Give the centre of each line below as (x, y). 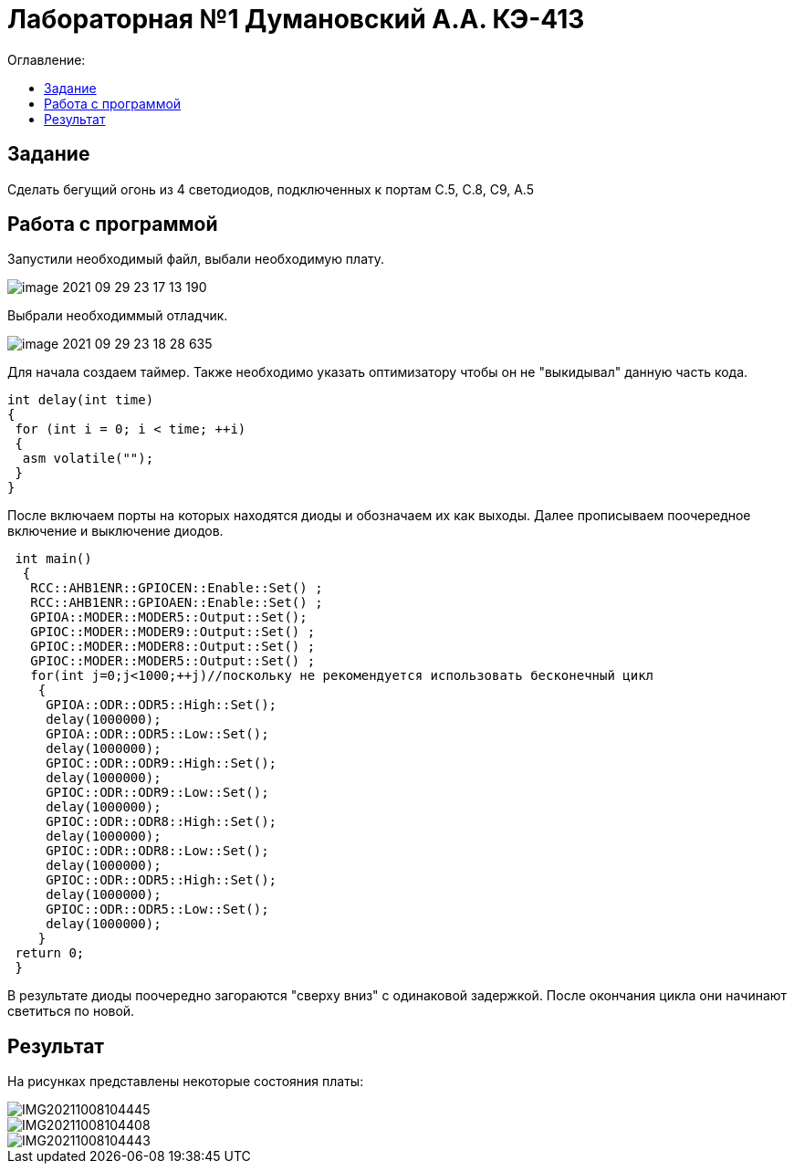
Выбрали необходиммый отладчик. (118, 316)
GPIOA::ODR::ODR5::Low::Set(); (157, 734)
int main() (53, 559)
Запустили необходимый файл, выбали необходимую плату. (196, 259)
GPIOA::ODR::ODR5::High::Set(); (162, 705)
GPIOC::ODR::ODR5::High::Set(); (162, 880)
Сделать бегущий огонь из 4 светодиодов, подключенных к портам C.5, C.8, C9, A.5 (271, 189)
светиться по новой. (71, 1011)
